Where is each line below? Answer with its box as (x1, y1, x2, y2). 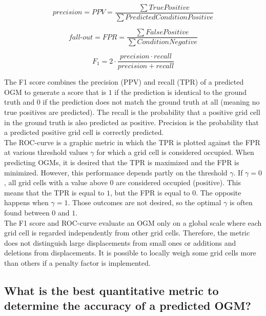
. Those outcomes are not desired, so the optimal (68, 197, 221, 208)
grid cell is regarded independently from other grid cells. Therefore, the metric (4, 227, 250, 238)
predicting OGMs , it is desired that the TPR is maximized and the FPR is (4, 156, 239, 167)
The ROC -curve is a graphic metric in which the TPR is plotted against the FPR (4, 136, 260, 147)
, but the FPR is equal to (110, 187, 190, 197)
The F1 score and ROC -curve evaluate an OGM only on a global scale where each (4, 217, 262, 228)
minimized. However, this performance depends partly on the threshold (4, 167, 228, 177)
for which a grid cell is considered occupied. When (96, 147, 254, 157)
